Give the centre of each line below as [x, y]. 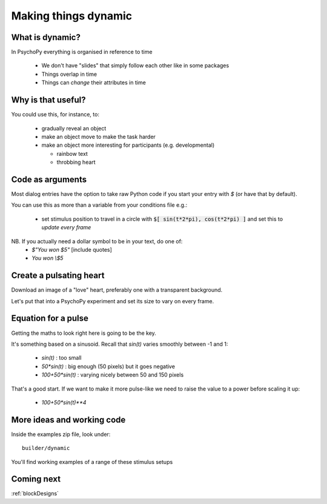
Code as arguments [49, 179]
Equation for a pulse [50, 318]
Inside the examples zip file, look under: [61, 434]
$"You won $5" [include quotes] [72, 249]
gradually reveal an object [74, 128]
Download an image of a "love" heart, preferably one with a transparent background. [117, 290]
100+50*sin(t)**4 [64, 402]
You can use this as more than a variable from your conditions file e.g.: [99, 205]
